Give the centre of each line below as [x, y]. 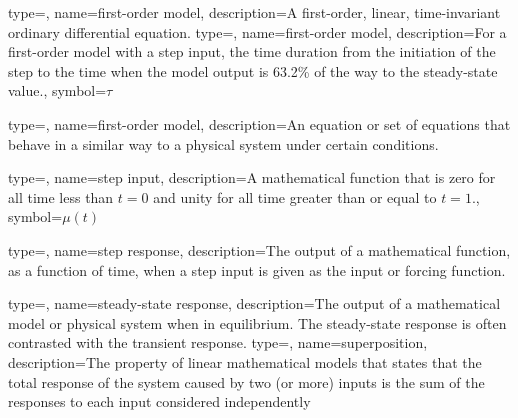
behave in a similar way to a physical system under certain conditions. [223, 143]
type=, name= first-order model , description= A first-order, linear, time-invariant [254, 12]
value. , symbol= [57, 90]
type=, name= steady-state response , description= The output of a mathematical [254, 303]
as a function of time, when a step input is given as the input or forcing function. [257, 269]
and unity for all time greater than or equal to [295, 196]
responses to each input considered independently [159, 401]
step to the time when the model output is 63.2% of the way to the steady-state [253, 70]
